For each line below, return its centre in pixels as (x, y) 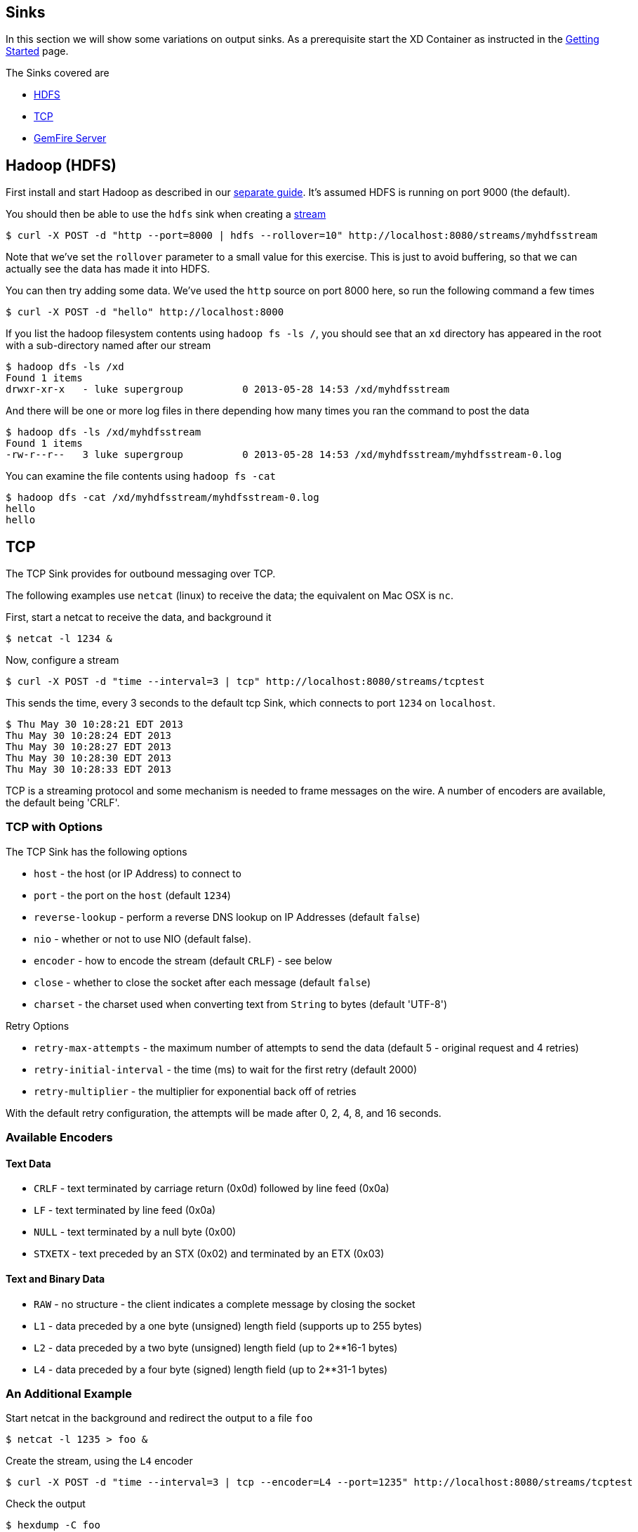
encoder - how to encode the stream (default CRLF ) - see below (183, 960)
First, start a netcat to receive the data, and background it (139, 617)
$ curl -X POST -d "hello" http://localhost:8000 (145, 312)
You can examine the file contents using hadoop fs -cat (141, 476)
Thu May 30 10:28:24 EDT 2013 (89, 736)
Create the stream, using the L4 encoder (99, 1461)
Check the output (46, 1504)
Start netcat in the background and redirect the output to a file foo (159, 1418)
